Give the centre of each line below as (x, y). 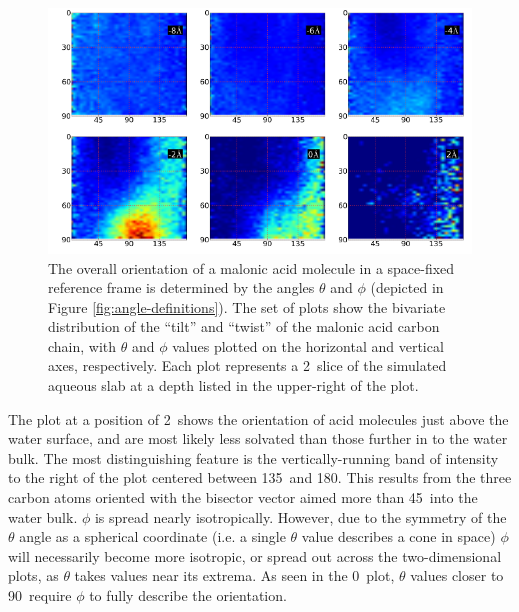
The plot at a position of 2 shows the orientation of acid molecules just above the (258, 418)
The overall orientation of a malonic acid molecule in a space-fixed (251, 267)
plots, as (33, 575)
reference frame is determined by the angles (181, 287)
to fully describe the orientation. (188, 595)
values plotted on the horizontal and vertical (308, 345)
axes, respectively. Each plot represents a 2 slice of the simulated (247, 365)
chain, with (82, 345)
